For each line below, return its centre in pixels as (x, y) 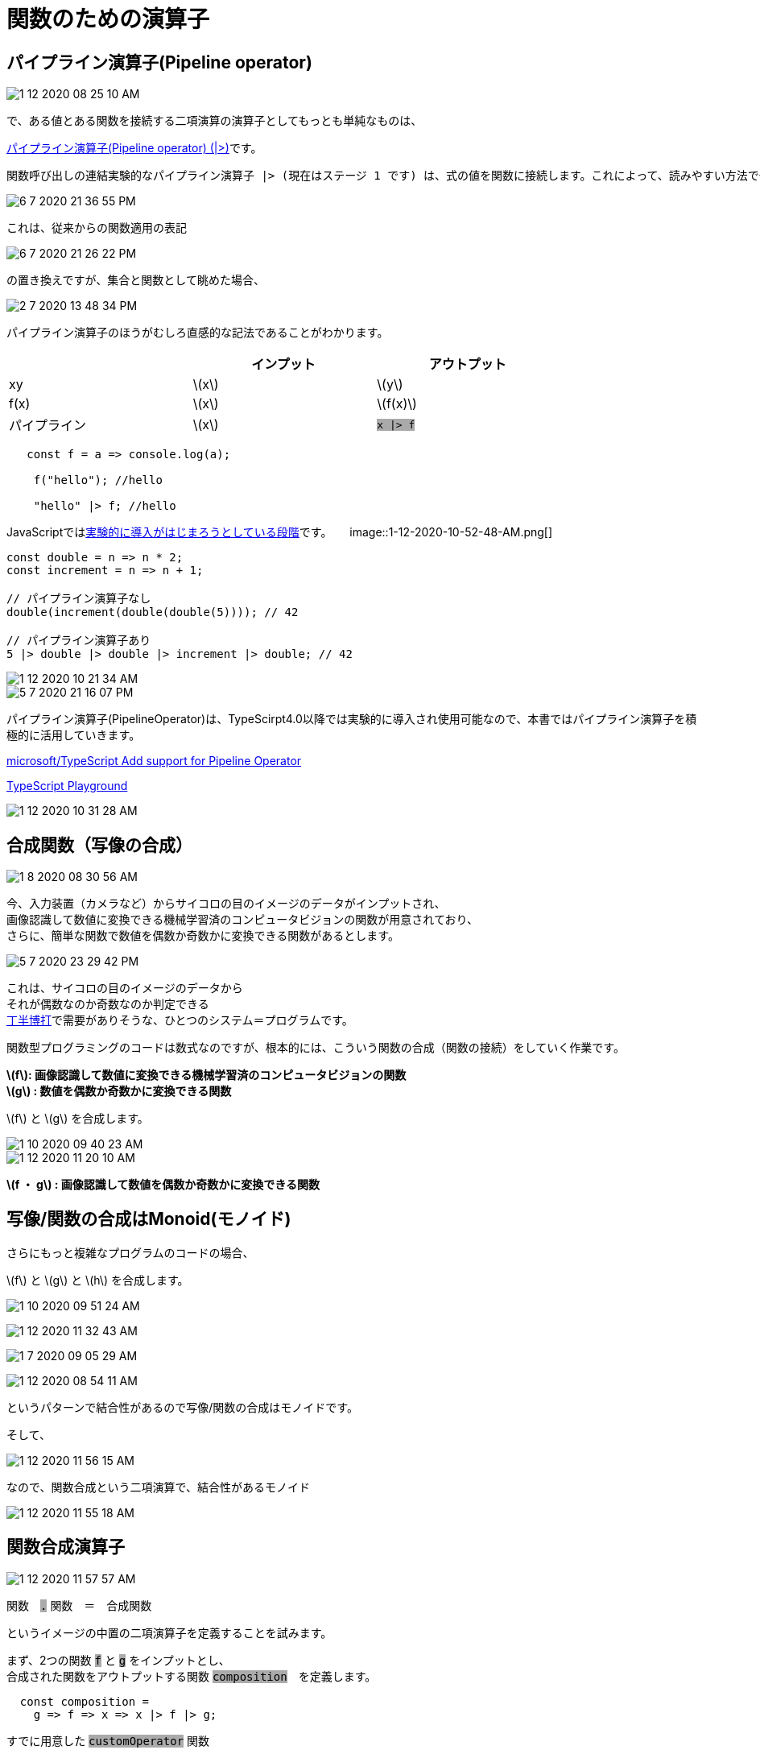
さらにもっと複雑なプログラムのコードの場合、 (130, 1252)
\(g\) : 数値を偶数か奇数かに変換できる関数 (119, 1091)
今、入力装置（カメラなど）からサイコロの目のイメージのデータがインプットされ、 (226, 904)
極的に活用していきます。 (74, 735)
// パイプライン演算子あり (79, 641)
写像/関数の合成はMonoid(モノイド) (149, 1219)
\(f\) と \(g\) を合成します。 (78, 1119)
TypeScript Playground (67, 786)
